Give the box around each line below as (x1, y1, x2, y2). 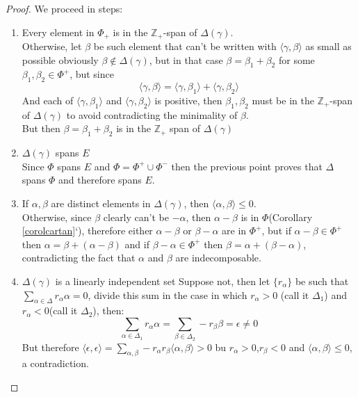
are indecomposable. (175, 250, 261, 265)
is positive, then (154, 93, 222, 108)
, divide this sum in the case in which (88, 287, 247, 302)
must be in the (252, 93, 314, 108)
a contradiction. (22, 356, 89, 371)
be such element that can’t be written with (93, 39, 277, 54)
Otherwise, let (22, 39, 82, 54)
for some (278, 52, 315, 67)
